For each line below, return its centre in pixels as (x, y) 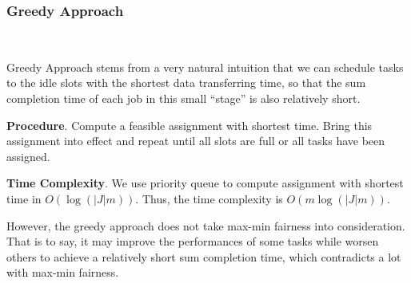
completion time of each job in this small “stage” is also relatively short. (184, 98)
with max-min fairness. (63, 272)
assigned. (28, 156)
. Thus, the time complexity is (209, 198)
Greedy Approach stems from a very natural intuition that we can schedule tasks (205, 67)
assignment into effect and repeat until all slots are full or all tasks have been (196, 141)
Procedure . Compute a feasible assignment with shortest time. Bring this (190, 125)
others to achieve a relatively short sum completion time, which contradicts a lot (204, 256)
